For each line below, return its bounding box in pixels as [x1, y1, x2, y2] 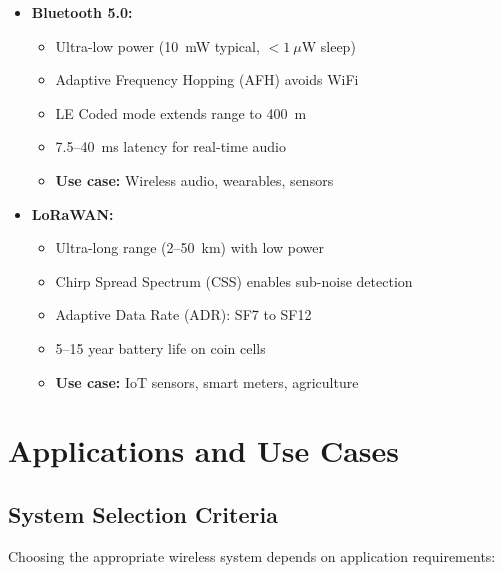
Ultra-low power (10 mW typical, [55, 35, 260, 56]
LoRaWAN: [31, 203, 114, 224]
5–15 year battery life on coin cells [55, 337, 266, 358]
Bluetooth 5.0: [31, 2, 133, 22]
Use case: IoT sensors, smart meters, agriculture [55, 371, 359, 392]
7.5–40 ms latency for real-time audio [55, 136, 286, 157]
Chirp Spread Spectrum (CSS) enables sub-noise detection [55, 270, 413, 291]
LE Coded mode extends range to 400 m [55, 102, 307, 123]
